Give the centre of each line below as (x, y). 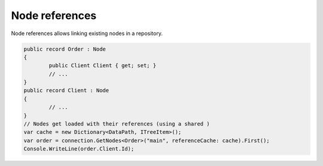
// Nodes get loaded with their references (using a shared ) (117, 124)
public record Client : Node (66, 90)
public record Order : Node (65, 49)
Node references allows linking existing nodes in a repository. (87, 33)
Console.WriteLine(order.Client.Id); (79, 149)
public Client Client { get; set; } (103, 66)
